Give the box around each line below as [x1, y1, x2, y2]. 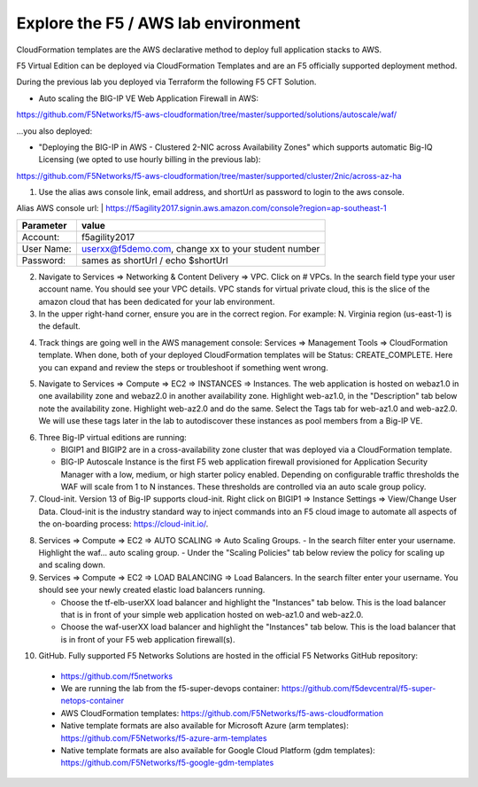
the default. [38, 321, 81, 331]
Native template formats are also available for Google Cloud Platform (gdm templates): [60, 744, 375, 755]
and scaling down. [38, 559, 106, 571]
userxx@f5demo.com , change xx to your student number [81, 242, 320, 254]
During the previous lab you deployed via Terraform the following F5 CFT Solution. [16, 76, 317, 88]
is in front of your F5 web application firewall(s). [60, 634, 235, 644]
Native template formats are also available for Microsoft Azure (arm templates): [60, 721, 349, 731]
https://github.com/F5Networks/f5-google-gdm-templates [60, 758, 274, 768]
